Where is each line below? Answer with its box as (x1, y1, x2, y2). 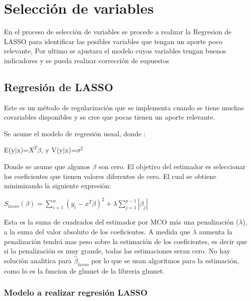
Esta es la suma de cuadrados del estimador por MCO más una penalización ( (4, 217, 239, 227)
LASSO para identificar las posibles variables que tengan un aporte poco (4, 36, 223, 46)
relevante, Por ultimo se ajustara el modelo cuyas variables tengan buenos (4, 46, 226, 56)
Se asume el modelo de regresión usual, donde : (4, 128, 146, 138)
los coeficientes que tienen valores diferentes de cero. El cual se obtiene (4, 171, 217, 181)
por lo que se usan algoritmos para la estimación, (91, 255, 239, 265)
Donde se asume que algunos (4, 161, 90, 172)
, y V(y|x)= (41, 145, 77, 155)
